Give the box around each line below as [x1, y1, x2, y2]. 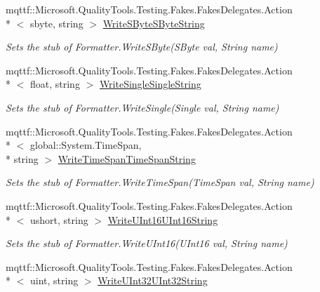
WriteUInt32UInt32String [98, 273, 208, 288]
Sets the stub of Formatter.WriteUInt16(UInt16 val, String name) [6, 236, 288, 251]
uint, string [29, 273, 79, 288]
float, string [29, 77, 80, 91]
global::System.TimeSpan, [29, 138, 142, 152]
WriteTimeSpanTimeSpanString [58, 151, 196, 166]
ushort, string [29, 212, 88, 227]
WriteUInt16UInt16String [107, 212, 218, 227]
